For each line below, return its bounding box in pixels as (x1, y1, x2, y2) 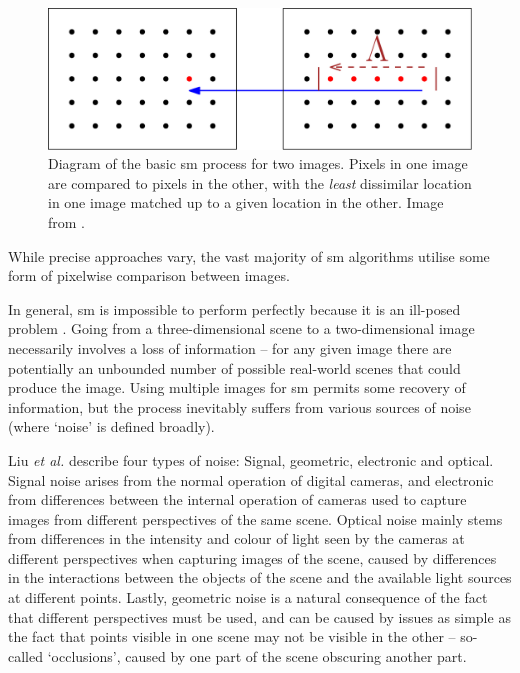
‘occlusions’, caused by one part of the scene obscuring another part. (47, 645, 467, 666)
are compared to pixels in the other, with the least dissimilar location (48, 172, 472, 193)
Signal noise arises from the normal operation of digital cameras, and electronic (8, 469, 494, 490)
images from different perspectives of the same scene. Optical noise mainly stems (8, 508, 503, 529)
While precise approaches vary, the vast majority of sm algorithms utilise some (8, 245, 490, 266)
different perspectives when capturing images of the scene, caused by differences (8, 547, 497, 568)
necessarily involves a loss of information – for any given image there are (8, 337, 452, 358)
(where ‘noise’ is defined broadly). (8, 416, 215, 437)
